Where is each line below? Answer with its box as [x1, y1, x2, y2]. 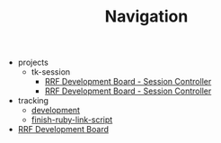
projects [17, 57, 49, 68]
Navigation [104, 6, 189, 27]
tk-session [31, 67, 71, 77]
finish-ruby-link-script [31, 114, 113, 125]
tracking [17, 95, 49, 106]
